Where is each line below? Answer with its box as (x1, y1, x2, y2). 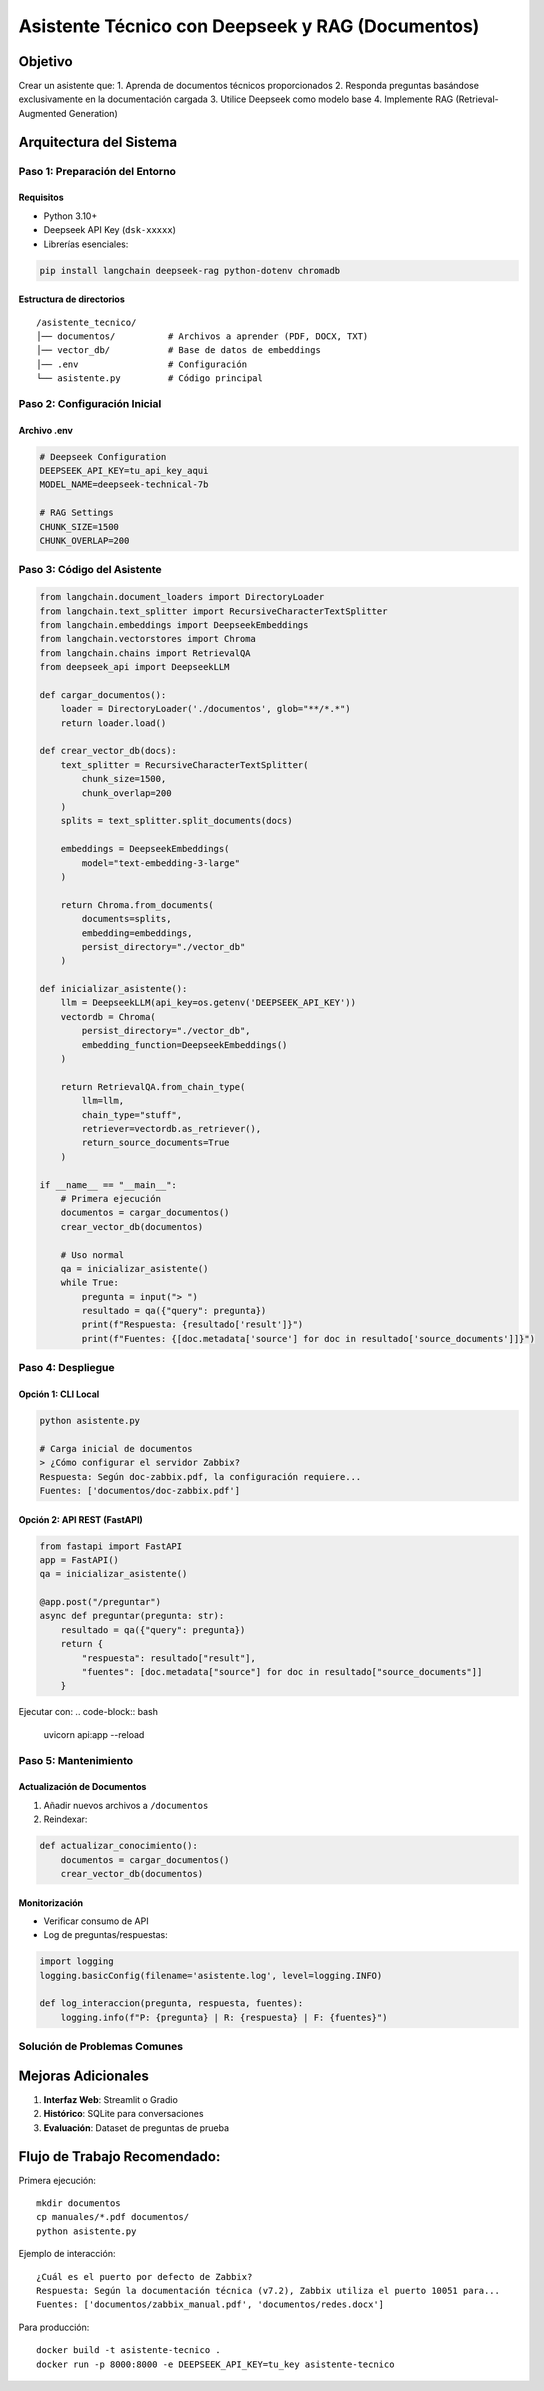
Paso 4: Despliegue (18, 1361, 115, 1375)
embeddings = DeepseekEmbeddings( (60, 843, 230, 855)
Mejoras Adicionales (18, 2067, 150, 2084)
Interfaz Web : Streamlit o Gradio (43, 2093, 179, 2105)
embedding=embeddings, (81, 927, 194, 939)
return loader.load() (60, 717, 167, 729)
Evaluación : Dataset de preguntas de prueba (43, 2121, 230, 2134)
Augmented (18, 107, 67, 119)
